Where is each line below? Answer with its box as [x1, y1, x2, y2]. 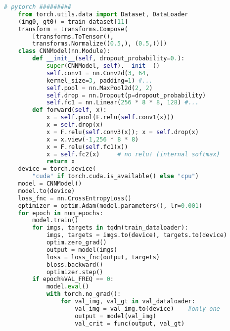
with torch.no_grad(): [46, 290, 121, 298]
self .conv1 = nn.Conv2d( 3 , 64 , [46, 69, 149, 77]
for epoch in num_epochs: [18, 209, 103, 217]
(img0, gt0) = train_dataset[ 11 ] [18, 18, 128, 25]
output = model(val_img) [75, 312, 156, 320]
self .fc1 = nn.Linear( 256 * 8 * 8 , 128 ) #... [46, 99, 199, 106]
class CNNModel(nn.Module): [18, 47, 110, 55]
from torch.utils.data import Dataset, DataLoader [18, 10, 188, 18]
